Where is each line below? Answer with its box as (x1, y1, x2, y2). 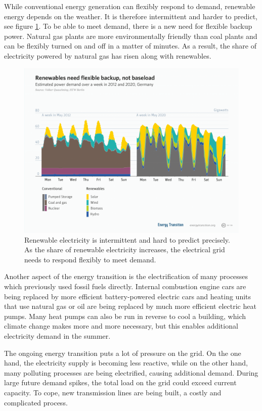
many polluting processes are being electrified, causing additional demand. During (4, 367, 258, 378)
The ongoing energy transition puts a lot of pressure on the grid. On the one (4, 347, 241, 358)
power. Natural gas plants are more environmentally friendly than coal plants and (4, 30, 257, 41)
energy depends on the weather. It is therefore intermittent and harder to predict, (4, 11, 257, 21)
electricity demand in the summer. (4, 330, 111, 341)
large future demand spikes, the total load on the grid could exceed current (4, 377, 237, 388)
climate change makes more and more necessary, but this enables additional (4, 321, 238, 331)
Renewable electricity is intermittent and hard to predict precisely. (24, 234, 230, 245)
